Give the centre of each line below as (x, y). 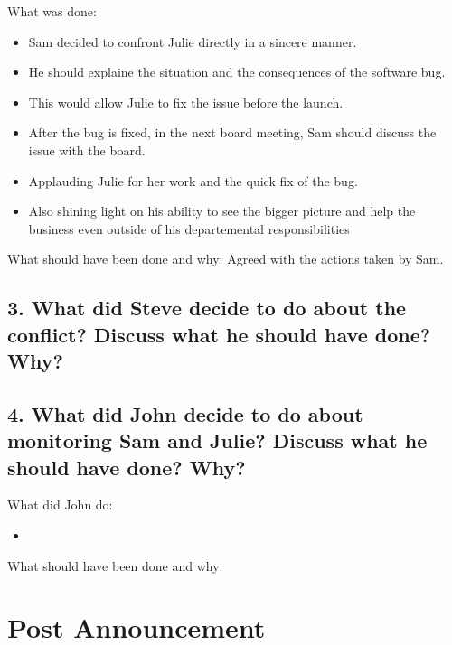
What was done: (52, 11)
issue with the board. (87, 150)
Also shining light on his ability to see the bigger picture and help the (222, 211)
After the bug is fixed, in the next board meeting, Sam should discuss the (232, 132)
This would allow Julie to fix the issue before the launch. (186, 102)
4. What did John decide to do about (185, 413)
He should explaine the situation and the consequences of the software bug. (237, 72)
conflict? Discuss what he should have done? (219, 334)
